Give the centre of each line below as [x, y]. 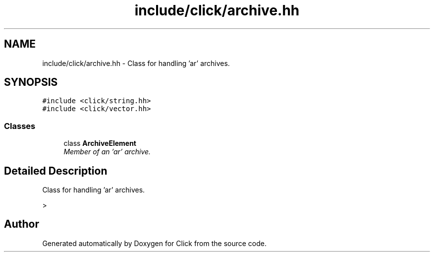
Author [22, 224]
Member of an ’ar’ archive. [107, 152]
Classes [20, 126]
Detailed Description [56, 171]
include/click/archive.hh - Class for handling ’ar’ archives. [136, 63]
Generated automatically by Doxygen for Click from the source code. [155, 243]
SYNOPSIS [31, 82]
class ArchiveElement [100, 143]
